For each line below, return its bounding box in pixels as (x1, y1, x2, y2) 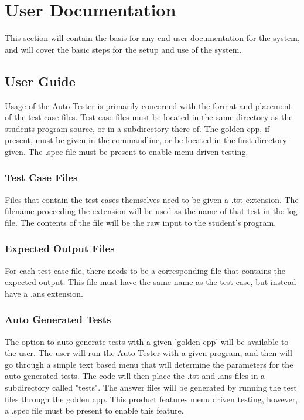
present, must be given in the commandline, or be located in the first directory (5, 134, 287, 146)
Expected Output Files (5, 241, 115, 256)
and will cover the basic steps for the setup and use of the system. (5, 43, 242, 55)
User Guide (5, 72, 76, 90)
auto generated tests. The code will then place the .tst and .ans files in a (5, 370, 265, 382)
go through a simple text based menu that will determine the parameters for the (5, 358, 293, 370)
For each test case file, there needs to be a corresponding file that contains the (5, 264, 286, 276)
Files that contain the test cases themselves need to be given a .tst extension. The (5, 193, 299, 205)
